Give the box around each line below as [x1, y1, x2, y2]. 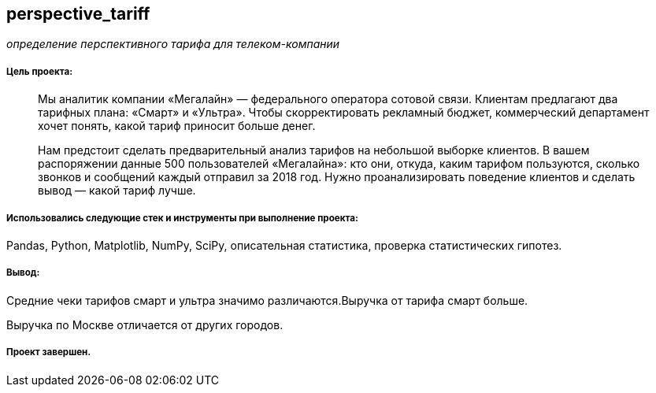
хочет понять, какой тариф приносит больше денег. [38, 119, 316, 133]
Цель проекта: [6, 65, 73, 77]
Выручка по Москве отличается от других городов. [6, 317, 284, 332]
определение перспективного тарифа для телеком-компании [6, 37, 340, 51]
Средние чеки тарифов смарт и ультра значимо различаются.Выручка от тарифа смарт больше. [6, 293, 528, 307]
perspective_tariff [6, 4, 150, 24]
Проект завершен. [6, 347, 91, 358]
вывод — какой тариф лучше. [38, 184, 196, 198]
